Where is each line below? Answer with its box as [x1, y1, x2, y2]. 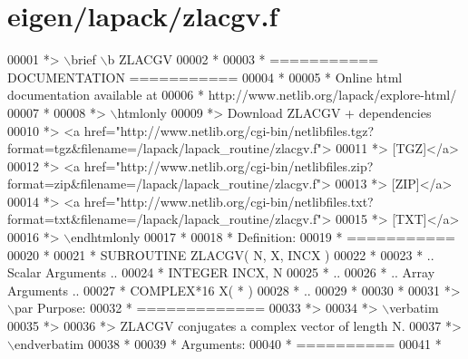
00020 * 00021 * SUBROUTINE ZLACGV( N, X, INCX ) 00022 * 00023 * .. [7, 245, 434, 264]
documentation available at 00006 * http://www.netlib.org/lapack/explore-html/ [7, 85, 457, 104]
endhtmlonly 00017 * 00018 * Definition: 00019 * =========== [71, 228, 455, 247]
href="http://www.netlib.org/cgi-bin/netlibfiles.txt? [83, 191, 374, 210]
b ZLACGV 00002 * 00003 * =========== [107, 50, 379, 69]
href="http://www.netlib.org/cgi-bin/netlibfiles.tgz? [83, 121, 375, 140]
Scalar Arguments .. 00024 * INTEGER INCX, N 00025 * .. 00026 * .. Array [7, 263, 435, 282]
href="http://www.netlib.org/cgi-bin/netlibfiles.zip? [83, 156, 374, 175]
